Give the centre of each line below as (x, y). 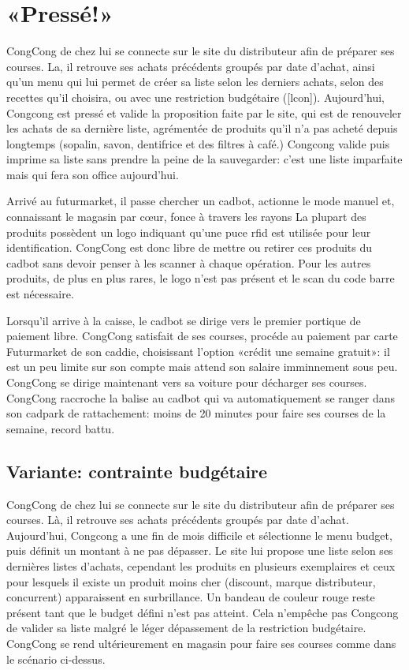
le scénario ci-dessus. (56, 659)
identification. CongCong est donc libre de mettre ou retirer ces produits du (190, 247)
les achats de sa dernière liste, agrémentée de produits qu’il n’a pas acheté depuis (202, 128)
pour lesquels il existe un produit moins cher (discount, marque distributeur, (191, 581)
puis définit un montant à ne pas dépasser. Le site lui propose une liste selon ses (200, 550)
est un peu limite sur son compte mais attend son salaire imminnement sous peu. (202, 367)
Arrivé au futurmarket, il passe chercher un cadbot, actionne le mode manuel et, (201, 201)
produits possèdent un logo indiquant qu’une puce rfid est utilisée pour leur (189, 232)
